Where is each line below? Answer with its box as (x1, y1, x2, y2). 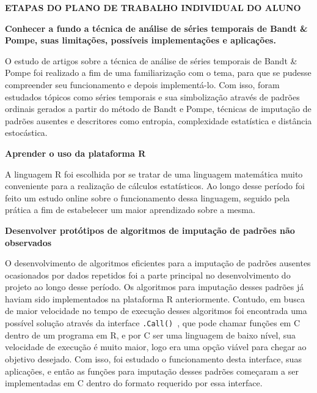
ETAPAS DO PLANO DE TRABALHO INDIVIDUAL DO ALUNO (5, 1, 301, 13)
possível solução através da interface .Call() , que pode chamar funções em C (5, 316, 301, 329)
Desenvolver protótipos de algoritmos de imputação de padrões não (5, 223, 295, 236)
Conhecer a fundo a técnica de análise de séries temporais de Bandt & (5, 21, 308, 34)
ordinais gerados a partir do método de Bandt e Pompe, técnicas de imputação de (5, 102, 312, 115)
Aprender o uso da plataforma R (5, 146, 146, 159)
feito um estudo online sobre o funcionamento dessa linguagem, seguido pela (5, 191, 290, 204)
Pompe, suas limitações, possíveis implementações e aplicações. (5, 34, 276, 47)
